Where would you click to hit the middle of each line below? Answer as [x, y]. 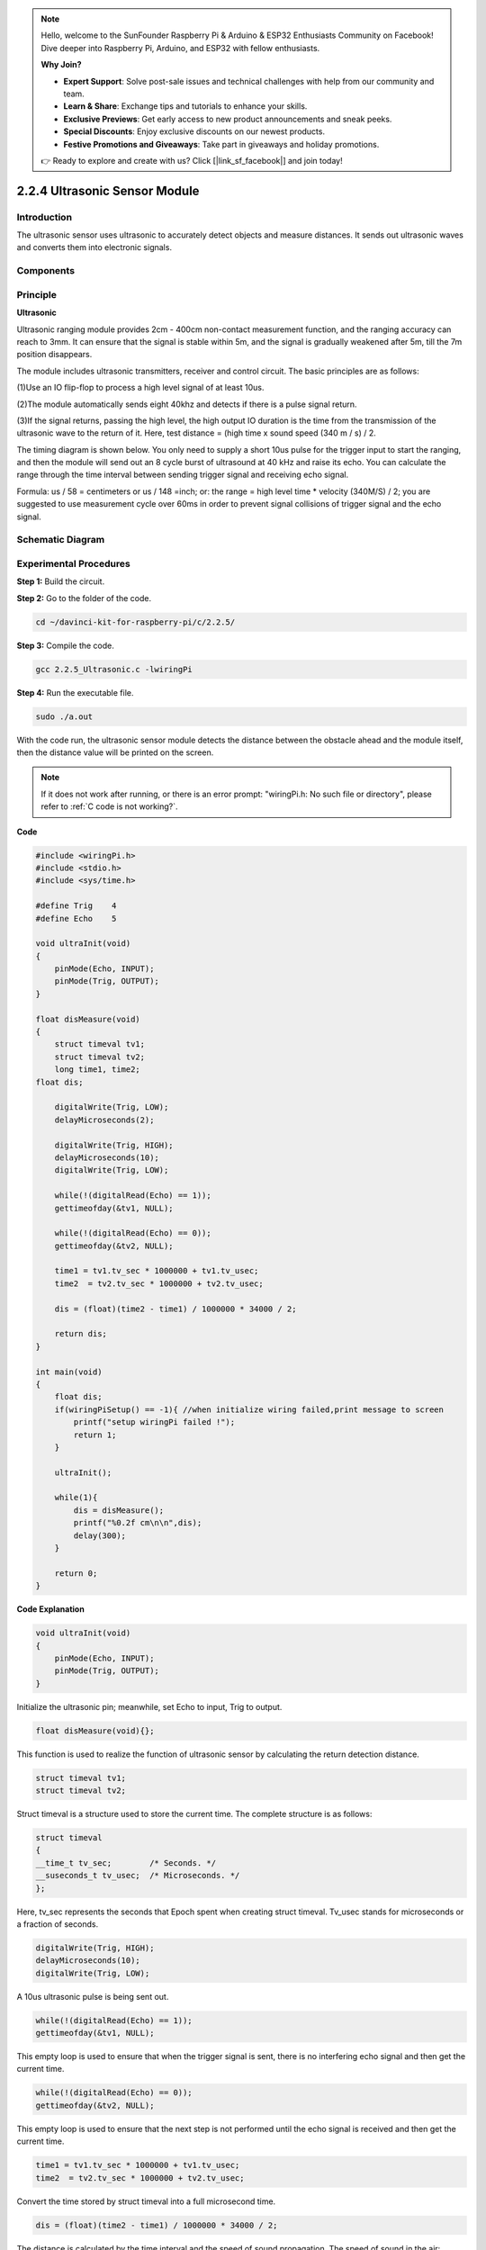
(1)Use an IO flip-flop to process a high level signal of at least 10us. [140, 388]
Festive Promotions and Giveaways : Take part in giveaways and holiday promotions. [221, 144]
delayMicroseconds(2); [104, 1120]
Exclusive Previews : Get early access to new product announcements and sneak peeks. [228, 119]
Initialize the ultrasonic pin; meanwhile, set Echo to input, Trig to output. [149, 1706]
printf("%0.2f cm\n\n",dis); [138, 1523]
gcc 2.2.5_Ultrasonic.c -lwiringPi [114, 669]
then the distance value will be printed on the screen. [115, 752]
